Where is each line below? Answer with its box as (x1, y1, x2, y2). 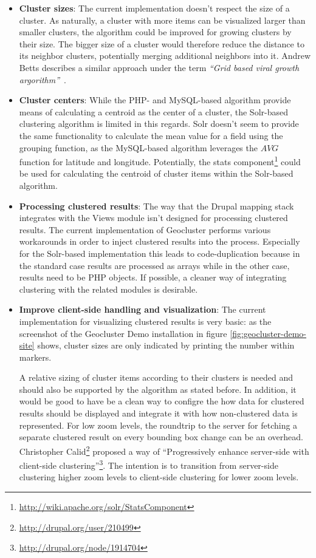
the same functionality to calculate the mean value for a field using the (19, 129, 283, 141)
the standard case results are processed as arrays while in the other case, (19, 259, 290, 271)
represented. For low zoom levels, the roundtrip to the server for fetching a (19, 418, 298, 431)
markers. (19, 350, 52, 363)
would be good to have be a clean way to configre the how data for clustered (19, 395, 304, 407)
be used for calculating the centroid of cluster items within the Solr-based (19, 167, 294, 180)
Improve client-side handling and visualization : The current (19, 303, 266, 316)
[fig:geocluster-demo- (230, 327, 306, 339)
